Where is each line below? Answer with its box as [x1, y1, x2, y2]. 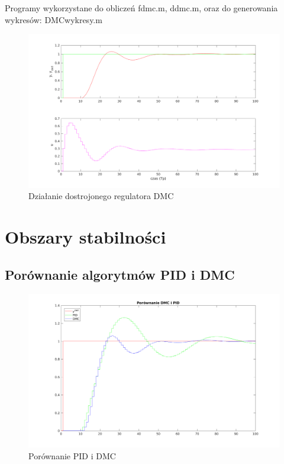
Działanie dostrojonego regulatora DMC [28, 190, 174, 202]
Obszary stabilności [5, 225, 166, 249]
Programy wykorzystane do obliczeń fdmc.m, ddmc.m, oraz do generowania [5, 2, 278, 14]
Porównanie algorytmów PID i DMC [5, 265, 235, 283]
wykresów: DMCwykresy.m [5, 13, 102, 25]
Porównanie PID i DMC [28, 449, 116, 462]
